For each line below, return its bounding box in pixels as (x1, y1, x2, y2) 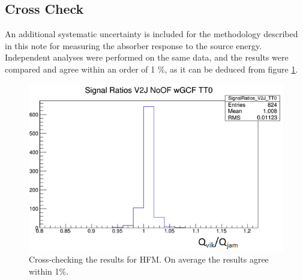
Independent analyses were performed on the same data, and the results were (5, 51, 289, 64)
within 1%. (29, 265, 69, 278)
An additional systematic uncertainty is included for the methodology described (5, 28, 298, 40)
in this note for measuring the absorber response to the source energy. (5, 39, 262, 52)
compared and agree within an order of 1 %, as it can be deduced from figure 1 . (5, 62, 298, 75)
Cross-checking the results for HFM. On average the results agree (29, 253, 269, 266)
